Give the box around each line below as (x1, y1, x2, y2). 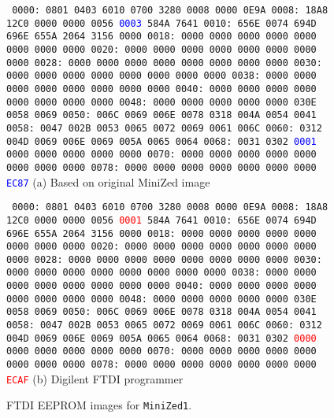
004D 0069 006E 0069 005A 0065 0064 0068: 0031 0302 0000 (6, 332, 317, 344)
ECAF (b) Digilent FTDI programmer (6, 370, 184, 387)
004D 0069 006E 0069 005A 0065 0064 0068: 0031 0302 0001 (6, 135, 317, 147)
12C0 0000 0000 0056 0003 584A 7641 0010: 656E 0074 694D (6, 17, 317, 29)
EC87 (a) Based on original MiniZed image (6, 173, 210, 190)
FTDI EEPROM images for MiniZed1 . (6, 397, 192, 413)
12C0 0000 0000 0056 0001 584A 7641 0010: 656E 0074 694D (6, 214, 317, 226)
